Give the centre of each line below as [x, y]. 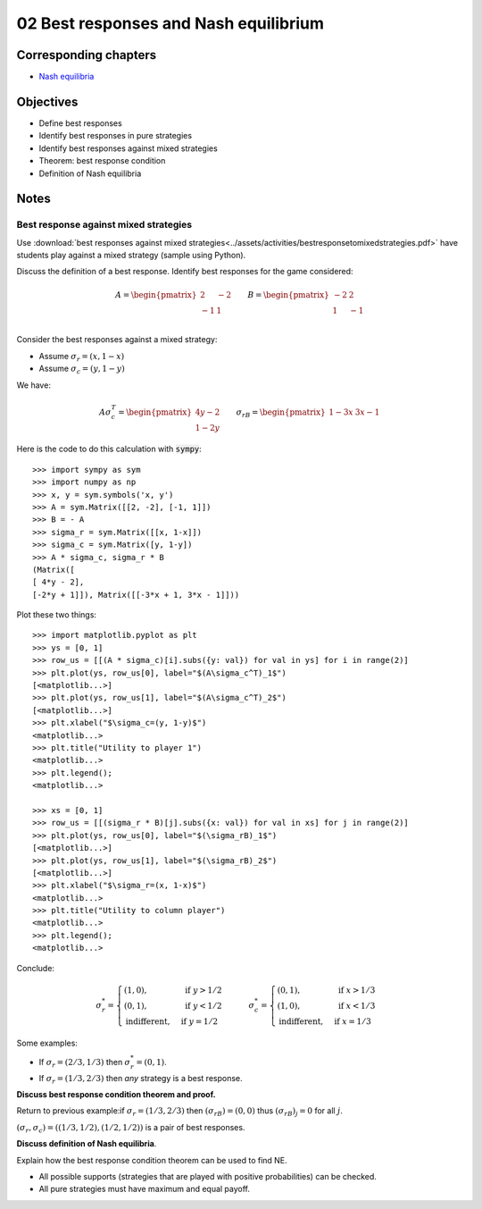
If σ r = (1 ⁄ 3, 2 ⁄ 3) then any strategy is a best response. [141, 1079]
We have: [33, 385]
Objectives [47, 101]
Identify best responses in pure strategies [115, 136]
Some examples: [47, 1043]
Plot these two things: [57, 615]
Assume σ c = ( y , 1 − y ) [82, 369]
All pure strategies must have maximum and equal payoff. [144, 1189]
